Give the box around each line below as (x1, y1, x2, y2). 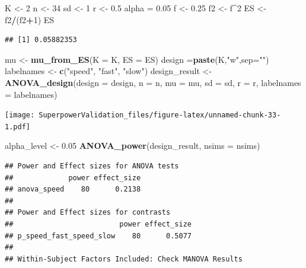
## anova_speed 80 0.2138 (5, 185, 141, 194)
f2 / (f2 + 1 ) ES (5, 13, 55, 25)
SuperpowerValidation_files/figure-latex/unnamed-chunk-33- (39, 111, 281, 120)
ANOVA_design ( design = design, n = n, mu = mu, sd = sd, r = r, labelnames (5, 76, 301, 88)
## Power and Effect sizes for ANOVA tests (5, 162, 179, 171)
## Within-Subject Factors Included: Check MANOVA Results (5, 254, 243, 263)
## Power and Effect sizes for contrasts (5, 208, 171, 217)
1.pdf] (5, 122, 30, 131)
